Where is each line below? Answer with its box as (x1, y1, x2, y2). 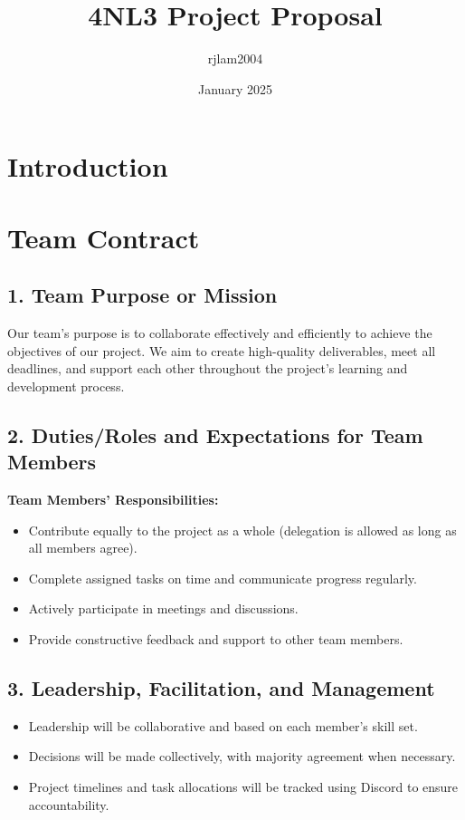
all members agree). (28, 538, 138, 557)
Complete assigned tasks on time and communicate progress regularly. (28, 568, 417, 587)
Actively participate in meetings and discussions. (28, 599, 299, 618)
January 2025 (198, 79, 272, 98)
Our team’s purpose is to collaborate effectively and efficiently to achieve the (7, 323, 432, 342)
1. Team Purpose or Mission (7, 281, 278, 309)
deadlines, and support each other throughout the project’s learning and (7, 359, 408, 378)
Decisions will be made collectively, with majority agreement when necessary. (28, 747, 456, 766)
